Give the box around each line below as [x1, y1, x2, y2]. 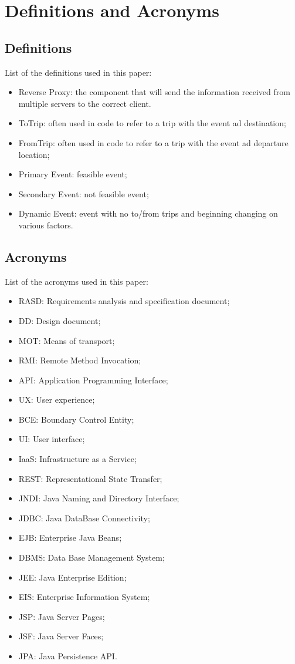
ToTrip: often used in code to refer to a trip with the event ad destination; [18, 117, 286, 129]
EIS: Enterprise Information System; [18, 591, 150, 603]
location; [18, 148, 50, 160]
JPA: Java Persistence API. [18, 650, 117, 662]
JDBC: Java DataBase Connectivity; [18, 511, 150, 524]
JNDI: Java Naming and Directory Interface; [18, 492, 179, 504]
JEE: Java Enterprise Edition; [18, 571, 127, 583]
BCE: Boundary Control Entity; [18, 413, 134, 425]
